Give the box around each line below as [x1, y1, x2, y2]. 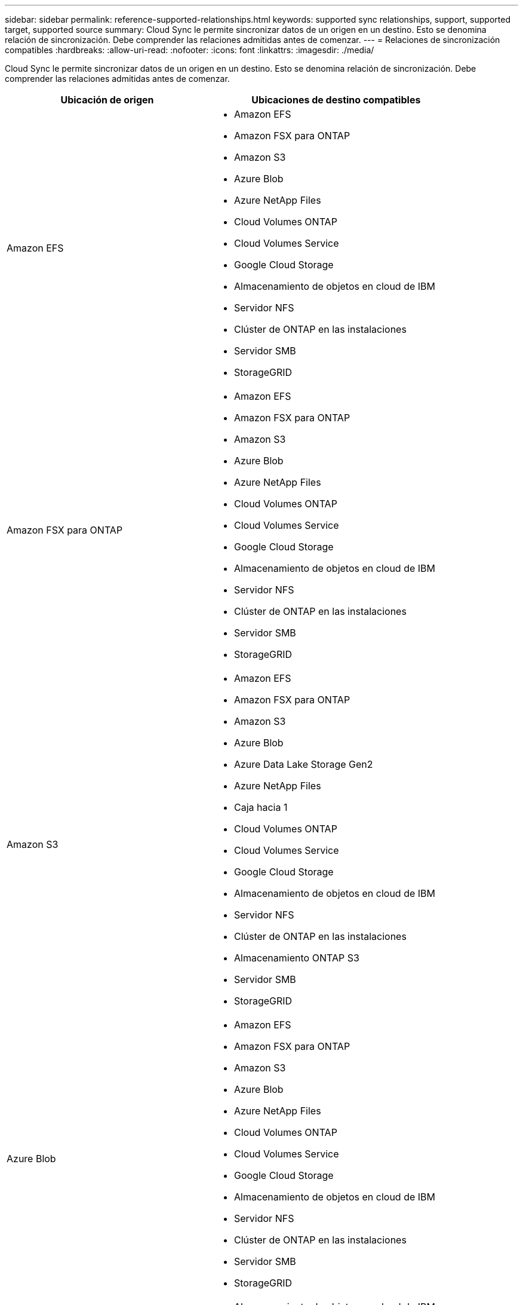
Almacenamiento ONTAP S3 [233, 952, 359, 964]
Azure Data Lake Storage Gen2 [233, 758, 373, 770]
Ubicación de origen [60, 94, 154, 106]
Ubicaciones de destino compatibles [251, 94, 421, 106]
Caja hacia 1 [233, 801, 288, 813]
